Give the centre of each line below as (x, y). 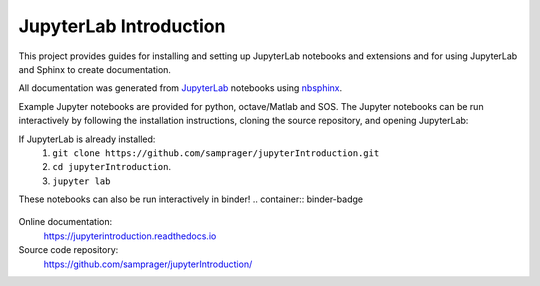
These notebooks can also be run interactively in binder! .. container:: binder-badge (191, 199)
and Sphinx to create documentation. (95, 69)
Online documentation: (65, 222)
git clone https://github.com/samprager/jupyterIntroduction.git (216, 153)
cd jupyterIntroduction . (112, 167)
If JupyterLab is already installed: (87, 139)
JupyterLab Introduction (122, 26)
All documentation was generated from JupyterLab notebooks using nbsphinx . (180, 88)
